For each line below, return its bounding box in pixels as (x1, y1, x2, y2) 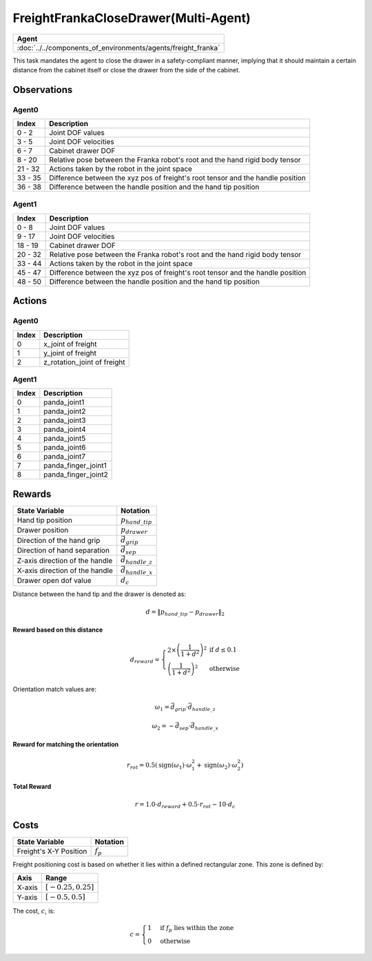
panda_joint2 (43, 406, 86, 416)
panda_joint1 (43, 397, 85, 407)
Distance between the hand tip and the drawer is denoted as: (12, 590, 186, 598)
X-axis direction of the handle (17, 566, 113, 575)
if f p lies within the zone (159, 924, 234, 933)
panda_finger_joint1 (43, 461, 107, 471)
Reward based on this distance (12, 626, 103, 634)
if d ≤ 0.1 (209, 646, 237, 654)
